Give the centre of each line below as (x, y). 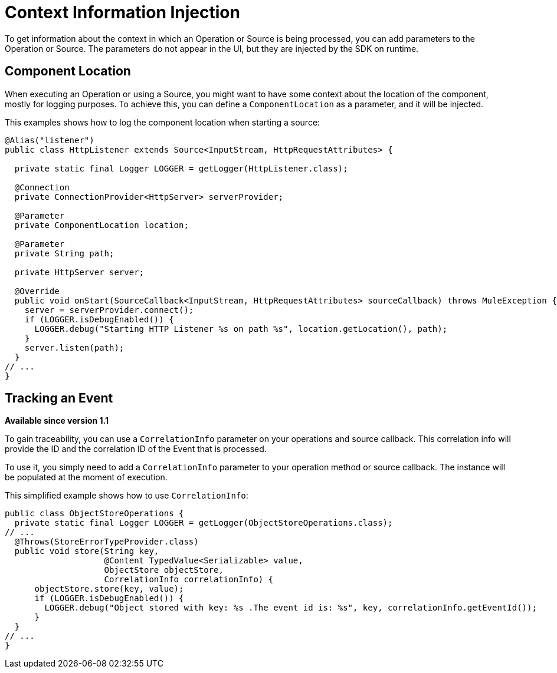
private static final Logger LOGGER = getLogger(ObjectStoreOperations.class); (204, 523)
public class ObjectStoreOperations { (94, 514)
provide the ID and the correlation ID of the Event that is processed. (136, 449)
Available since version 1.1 (57, 421)
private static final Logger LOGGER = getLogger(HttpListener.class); (181, 168)
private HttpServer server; (79, 272)
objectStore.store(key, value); (109, 589)
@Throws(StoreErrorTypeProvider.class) (107, 542)
